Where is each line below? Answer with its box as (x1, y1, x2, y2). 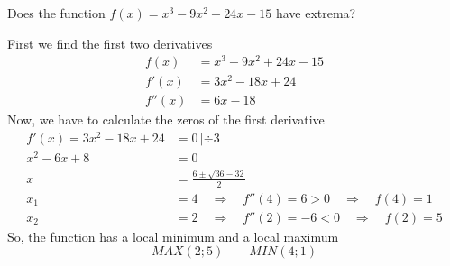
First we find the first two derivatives (7, 33, 213, 52)
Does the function (7, 4, 106, 22)
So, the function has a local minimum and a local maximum (7, 226, 339, 245)
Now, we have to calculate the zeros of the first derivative (7, 110, 325, 129)
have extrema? (275, 4, 356, 22)
